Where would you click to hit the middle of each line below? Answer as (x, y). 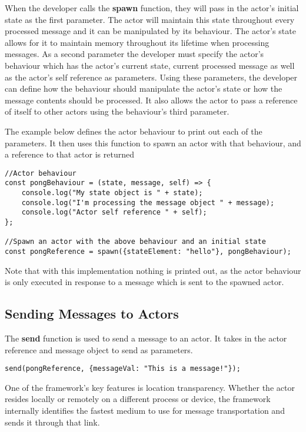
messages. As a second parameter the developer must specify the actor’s (134, 54)
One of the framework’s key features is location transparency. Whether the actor (150, 387)
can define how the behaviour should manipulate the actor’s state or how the (144, 88)
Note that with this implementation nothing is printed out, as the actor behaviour (153, 270)
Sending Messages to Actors (92, 314)
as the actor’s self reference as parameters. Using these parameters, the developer (151, 77)
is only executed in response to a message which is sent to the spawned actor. (144, 282)
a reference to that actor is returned (69, 154)
